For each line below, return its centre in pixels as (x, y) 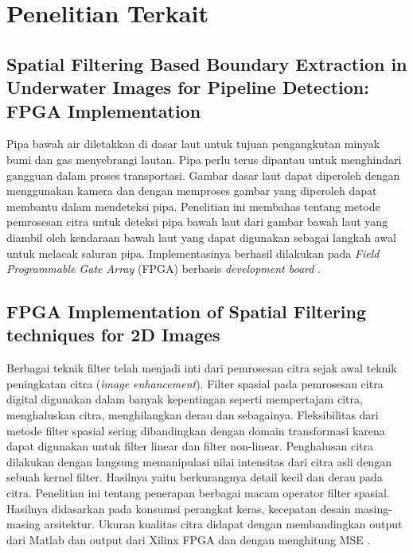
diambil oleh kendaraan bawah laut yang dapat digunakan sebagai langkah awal (201, 237)
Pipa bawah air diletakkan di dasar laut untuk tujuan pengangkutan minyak (193, 144)
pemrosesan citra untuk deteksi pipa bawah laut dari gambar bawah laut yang (197, 222)
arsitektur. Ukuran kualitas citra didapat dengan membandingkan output (223, 524)
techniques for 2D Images (113, 335)
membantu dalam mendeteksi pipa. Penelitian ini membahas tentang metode (193, 206)
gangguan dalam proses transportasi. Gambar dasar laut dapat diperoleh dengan (203, 175)
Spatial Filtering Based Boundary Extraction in (207, 63)
